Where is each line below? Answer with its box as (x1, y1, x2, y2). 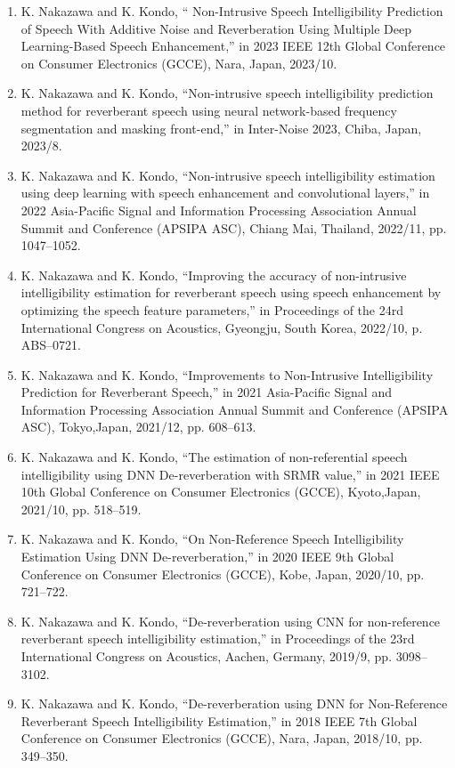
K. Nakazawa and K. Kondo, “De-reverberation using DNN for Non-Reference (20, 694, 448, 713)
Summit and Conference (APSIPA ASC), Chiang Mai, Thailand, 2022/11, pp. (20, 218, 447, 237)
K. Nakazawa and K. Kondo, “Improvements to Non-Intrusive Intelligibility (20, 365, 434, 384)
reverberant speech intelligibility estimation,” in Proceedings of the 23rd (20, 629, 415, 648)
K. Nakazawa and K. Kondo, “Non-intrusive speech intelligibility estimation (20, 166, 435, 184)
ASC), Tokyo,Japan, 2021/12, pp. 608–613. (20, 417, 256, 436)
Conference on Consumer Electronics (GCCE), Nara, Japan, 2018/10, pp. (20, 729, 423, 748)
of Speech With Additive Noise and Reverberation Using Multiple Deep (20, 19, 411, 37)
